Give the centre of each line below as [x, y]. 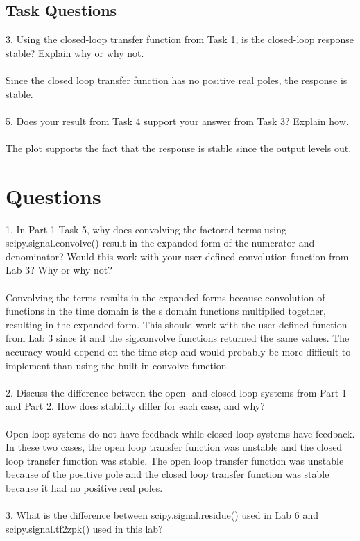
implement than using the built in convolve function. [118, 365]
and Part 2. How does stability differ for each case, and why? [135, 406]
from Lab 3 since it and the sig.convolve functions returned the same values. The [178, 338]
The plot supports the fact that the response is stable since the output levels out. [179, 148]
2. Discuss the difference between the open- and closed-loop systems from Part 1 [176, 392]
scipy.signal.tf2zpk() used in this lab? [84, 528]
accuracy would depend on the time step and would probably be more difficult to [178, 352]
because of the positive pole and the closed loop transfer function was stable [168, 474]
